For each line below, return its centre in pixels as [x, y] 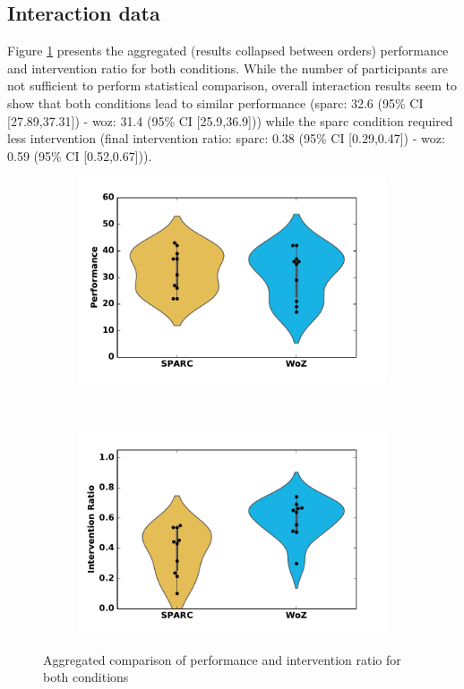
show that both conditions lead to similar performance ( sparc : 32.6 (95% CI [215, 102]
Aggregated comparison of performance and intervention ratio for [222, 659]
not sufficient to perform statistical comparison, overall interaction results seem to [232, 85]
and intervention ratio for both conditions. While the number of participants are [228, 68]
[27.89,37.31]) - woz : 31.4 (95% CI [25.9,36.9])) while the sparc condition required [230, 120]
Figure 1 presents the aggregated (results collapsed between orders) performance [228, 51]
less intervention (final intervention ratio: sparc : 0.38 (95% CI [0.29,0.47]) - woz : [226, 138]
